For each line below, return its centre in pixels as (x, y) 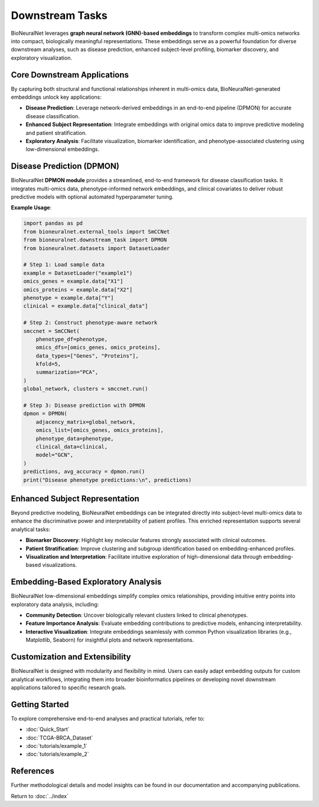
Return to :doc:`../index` (40, 796)
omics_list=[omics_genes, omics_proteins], (100, 430)
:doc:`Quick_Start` (48, 730)
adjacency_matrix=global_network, (86, 422)
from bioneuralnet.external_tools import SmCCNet (97, 231)
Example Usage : (31, 208)
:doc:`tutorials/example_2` (57, 754)
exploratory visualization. (41, 58)
